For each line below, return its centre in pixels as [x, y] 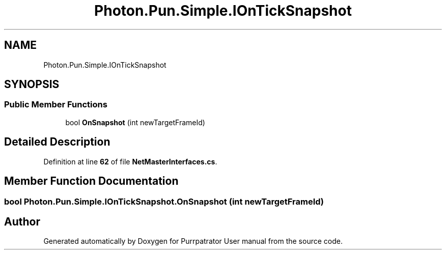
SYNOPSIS [32, 84]
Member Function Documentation [91, 181]
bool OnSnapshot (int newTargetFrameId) [135, 122]
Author [22, 221]
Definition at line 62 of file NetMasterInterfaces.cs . [130, 161]
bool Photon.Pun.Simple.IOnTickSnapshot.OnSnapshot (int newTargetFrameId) [164, 201]
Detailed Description [57, 142]
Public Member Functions [56, 105]
